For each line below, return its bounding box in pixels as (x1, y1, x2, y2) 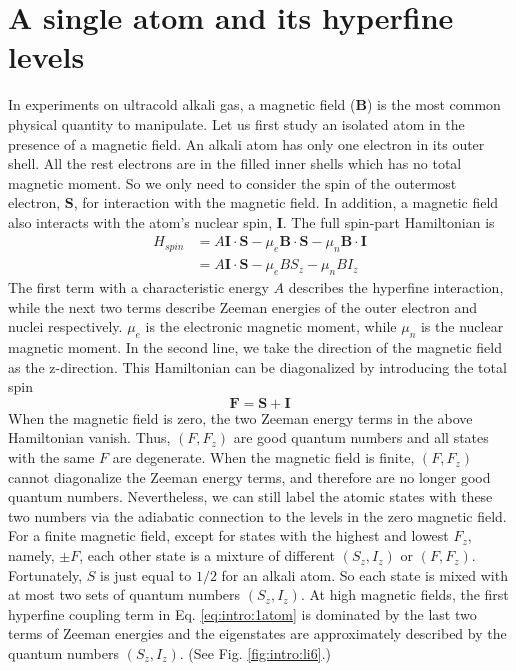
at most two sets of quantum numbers (8, 584, 241, 605)
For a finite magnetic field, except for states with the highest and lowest (8, 525, 449, 546)
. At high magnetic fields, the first (300, 584, 509, 605)
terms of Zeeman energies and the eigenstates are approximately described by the (8, 623, 507, 644)
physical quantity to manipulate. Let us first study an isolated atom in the (8, 113, 465, 134)
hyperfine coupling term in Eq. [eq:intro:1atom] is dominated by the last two (8, 603, 477, 624)
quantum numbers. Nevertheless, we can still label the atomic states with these (8, 486, 493, 507)
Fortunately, (8, 564, 83, 585)
